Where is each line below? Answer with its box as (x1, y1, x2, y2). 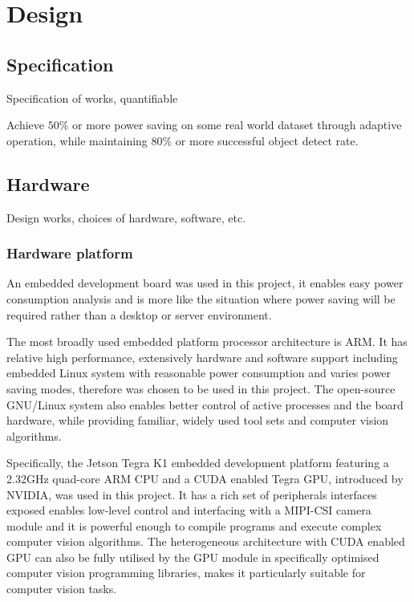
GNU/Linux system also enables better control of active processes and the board (6, 396, 404, 413)
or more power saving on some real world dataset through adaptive (72, 116, 402, 133)
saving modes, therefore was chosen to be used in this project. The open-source (6, 380, 396, 397)
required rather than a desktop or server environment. (6, 306, 272, 323)
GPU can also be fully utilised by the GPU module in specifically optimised (6, 548, 379, 565)
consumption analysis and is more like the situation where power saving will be (6, 290, 396, 307)
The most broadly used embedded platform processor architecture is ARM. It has (6, 333, 408, 350)
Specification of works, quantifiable (6, 89, 178, 106)
